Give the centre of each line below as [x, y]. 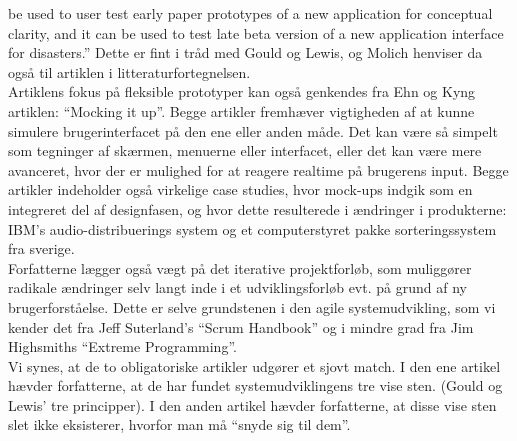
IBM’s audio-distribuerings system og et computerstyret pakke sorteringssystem [252, 228]
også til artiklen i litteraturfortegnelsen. [129, 71]
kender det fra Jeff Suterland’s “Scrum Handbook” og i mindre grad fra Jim [241, 326]
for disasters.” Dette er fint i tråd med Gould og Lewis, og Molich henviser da [245, 52]
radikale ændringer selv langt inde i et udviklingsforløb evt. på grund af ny [237, 287]
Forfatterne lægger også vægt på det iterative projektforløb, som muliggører [240, 267]
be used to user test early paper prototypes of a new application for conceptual [250, 13]
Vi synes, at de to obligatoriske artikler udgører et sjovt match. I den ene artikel [254, 365]
